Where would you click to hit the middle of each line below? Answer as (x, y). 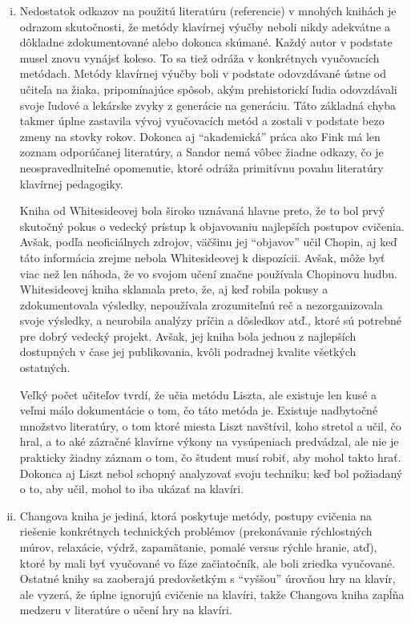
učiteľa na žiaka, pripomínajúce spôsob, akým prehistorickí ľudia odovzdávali (208, 89)
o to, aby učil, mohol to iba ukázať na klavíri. (132, 489)
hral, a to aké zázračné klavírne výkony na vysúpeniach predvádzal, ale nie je (209, 441)
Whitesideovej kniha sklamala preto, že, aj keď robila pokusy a (174, 289)
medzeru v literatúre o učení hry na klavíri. (126, 610)
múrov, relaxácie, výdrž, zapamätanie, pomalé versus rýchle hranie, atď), (198, 547)
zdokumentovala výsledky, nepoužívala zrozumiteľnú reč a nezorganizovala (201, 304)
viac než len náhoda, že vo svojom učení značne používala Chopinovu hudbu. (208, 273)
